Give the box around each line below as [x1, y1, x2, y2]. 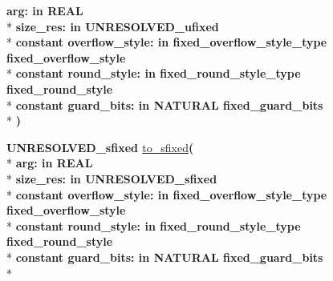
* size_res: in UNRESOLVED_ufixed [6, 18, 219, 34]
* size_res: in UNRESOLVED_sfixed [6, 170, 217, 187]
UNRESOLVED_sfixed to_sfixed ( [6, 138, 194, 155]
